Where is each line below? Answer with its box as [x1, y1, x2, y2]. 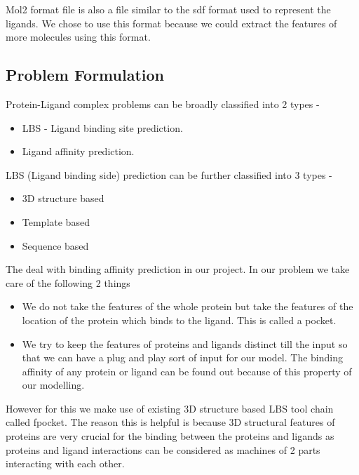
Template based [22, 214, 90, 229]
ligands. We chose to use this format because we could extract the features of [6, 15, 337, 30]
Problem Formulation [6, 64, 164, 86]
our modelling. [22, 377, 85, 392]
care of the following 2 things [6, 275, 130, 290]
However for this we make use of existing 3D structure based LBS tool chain [6, 401, 334, 415]
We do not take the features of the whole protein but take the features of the [22, 299, 353, 314]
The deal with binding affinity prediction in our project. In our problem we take [6, 262, 350, 276]
